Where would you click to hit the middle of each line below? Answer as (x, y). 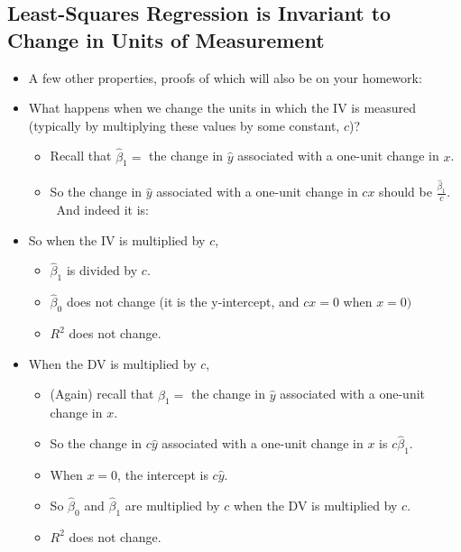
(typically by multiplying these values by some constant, (184, 125)
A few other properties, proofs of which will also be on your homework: (225, 77)
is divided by (102, 270)
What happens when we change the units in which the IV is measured (222, 108)
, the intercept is (163, 475)
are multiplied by (172, 505)
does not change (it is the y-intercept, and (183, 302)
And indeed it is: (102, 210)
